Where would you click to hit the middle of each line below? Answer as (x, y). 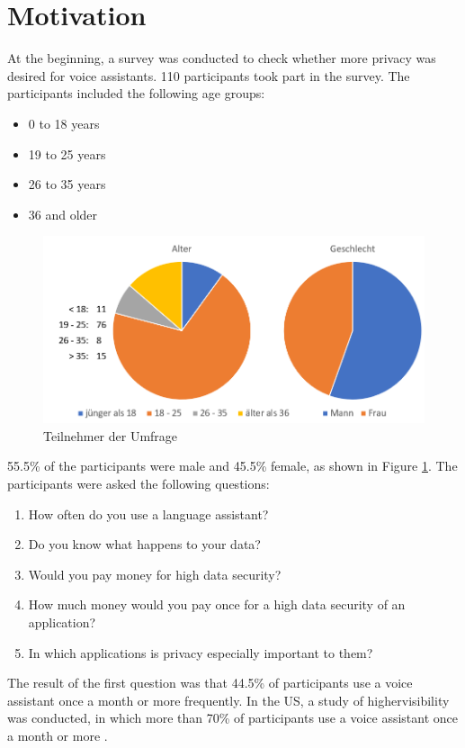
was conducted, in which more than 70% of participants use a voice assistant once (232, 718)
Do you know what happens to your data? (144, 544)
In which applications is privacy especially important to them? (201, 652)
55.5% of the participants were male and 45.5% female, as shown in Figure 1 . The (232, 466)
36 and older (63, 214)
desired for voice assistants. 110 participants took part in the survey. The (209, 75)
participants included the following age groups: (136, 93)
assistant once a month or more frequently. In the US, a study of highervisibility (228, 700)
